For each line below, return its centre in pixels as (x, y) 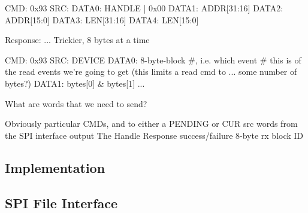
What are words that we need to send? (76, 103)
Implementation (55, 167)
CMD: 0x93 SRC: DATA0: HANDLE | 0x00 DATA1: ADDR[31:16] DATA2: (144, 8)
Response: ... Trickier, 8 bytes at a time (77, 40)
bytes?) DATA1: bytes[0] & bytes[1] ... (75, 83)
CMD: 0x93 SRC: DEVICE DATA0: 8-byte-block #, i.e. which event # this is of (153, 60)
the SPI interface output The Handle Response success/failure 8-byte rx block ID (154, 135)
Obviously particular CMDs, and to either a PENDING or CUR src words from (151, 124)
